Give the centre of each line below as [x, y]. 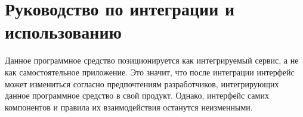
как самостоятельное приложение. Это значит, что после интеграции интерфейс [150, 72]
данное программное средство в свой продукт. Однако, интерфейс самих [137, 95]
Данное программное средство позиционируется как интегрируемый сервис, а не [152, 60]
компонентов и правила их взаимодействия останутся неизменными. [129, 107]
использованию [64, 32]
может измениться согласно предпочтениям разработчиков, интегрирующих [142, 83]
